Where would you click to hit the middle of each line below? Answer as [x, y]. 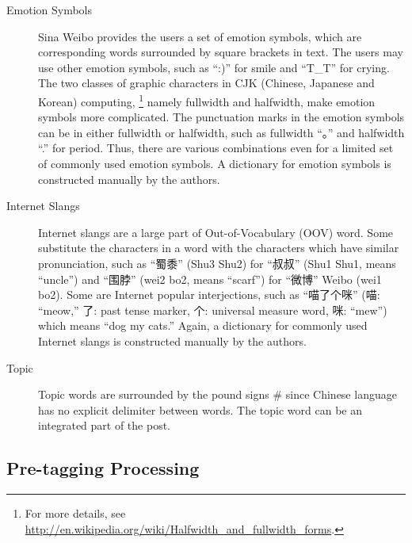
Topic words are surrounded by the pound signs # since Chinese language [217, 394]
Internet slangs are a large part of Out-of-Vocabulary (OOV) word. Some [216, 232]
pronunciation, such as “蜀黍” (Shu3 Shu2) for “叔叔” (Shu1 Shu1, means [217, 263]
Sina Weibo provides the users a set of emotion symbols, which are [200, 36]
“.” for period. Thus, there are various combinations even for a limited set [216, 148]
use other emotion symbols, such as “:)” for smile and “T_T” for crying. [214, 67]
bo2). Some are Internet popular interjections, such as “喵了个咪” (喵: [209, 294]
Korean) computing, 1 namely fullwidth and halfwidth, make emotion [207, 100]
